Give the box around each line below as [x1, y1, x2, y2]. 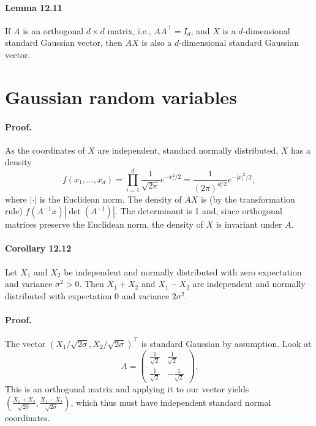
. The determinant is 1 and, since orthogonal [115, 204, 282, 217]
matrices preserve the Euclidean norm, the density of [5, 218, 203, 231]
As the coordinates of [5, 143, 85, 156]
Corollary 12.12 [5, 242, 72, 255]
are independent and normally [192, 277, 306, 290]
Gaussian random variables [5, 84, 237, 109]
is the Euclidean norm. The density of [39, 192, 182, 205]
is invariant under [216, 218, 282, 231]
